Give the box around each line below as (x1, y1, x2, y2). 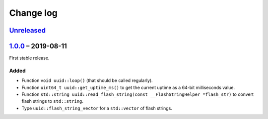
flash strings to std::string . (21, 98, 84, 104)
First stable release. (9, 55, 50, 61)
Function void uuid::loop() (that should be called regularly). (21, 78, 153, 83)
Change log (9, 7, 58, 18)
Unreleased (9, 26, 46, 35)
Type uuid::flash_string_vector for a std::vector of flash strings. (21, 105, 172, 111)
